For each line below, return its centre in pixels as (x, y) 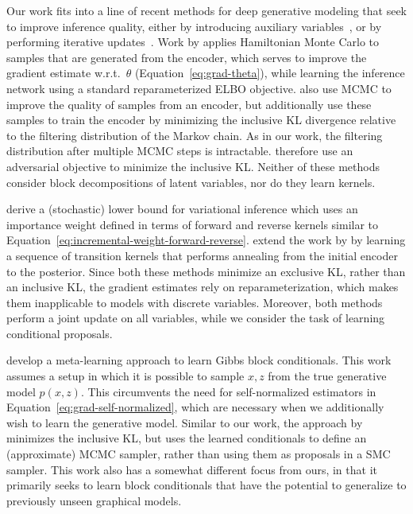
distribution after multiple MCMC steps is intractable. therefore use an (180, 151)
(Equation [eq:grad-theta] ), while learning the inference (270, 73)
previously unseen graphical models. (94, 500)
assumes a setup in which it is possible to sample (125, 376)
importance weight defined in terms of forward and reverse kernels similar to (193, 224)
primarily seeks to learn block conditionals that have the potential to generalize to (206, 485)
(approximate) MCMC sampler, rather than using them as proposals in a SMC (199, 454)
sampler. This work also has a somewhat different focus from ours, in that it (192, 469)
